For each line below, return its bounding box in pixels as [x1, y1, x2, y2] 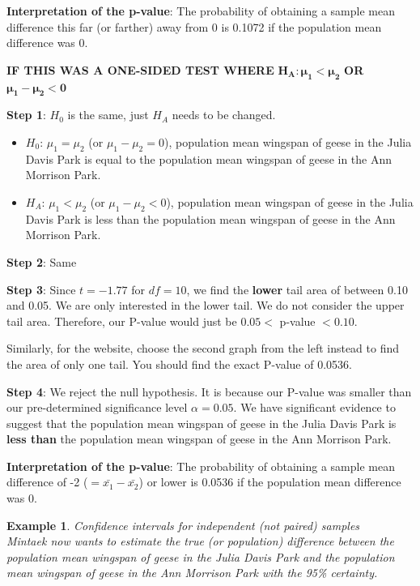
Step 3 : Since [6, 280, 76, 297]
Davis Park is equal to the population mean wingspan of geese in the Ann [25, 150, 392, 167]
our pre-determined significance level [6, 399, 188, 416]
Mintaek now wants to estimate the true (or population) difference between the [6, 533, 394, 550]
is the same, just [67, 106, 149, 123]
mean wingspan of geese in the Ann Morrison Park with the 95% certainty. [6, 564, 378, 581]
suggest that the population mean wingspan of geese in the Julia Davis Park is [6, 414, 397, 431]
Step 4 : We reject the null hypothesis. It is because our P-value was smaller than [6, 383, 412, 400]
